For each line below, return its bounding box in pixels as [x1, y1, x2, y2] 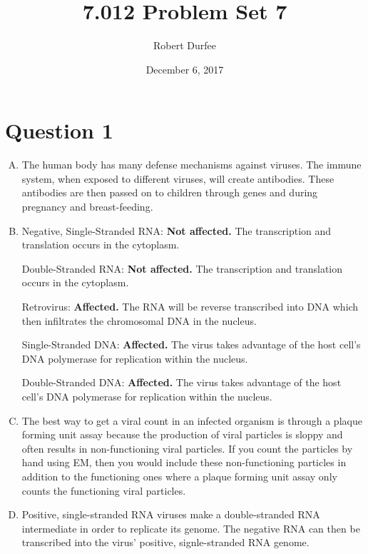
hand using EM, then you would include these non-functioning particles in [21, 455, 347, 470]
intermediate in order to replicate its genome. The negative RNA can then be [21, 520, 360, 535]
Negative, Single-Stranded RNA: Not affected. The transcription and [21, 223, 332, 238]
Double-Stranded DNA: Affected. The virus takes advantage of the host [21, 375, 342, 390]
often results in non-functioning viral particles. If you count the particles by [21, 440, 353, 455]
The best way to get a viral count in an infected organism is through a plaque [21, 413, 362, 428]
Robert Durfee [153, 38, 216, 53]
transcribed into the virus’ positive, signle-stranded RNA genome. [21, 535, 310, 550]
